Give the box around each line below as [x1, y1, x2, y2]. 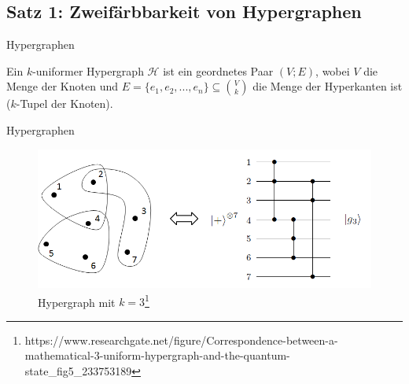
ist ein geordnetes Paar [163, 62, 274, 79]
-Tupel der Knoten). [16, 95, 113, 112]
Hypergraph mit [38, 294, 116, 310]
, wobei [315, 62, 350, 79]
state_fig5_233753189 [24, 363, 132, 378]
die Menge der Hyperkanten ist [252, 78, 403, 94]
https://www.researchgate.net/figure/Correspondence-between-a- [24, 331, 338, 348]
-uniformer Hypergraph [32, 62, 144, 79]
